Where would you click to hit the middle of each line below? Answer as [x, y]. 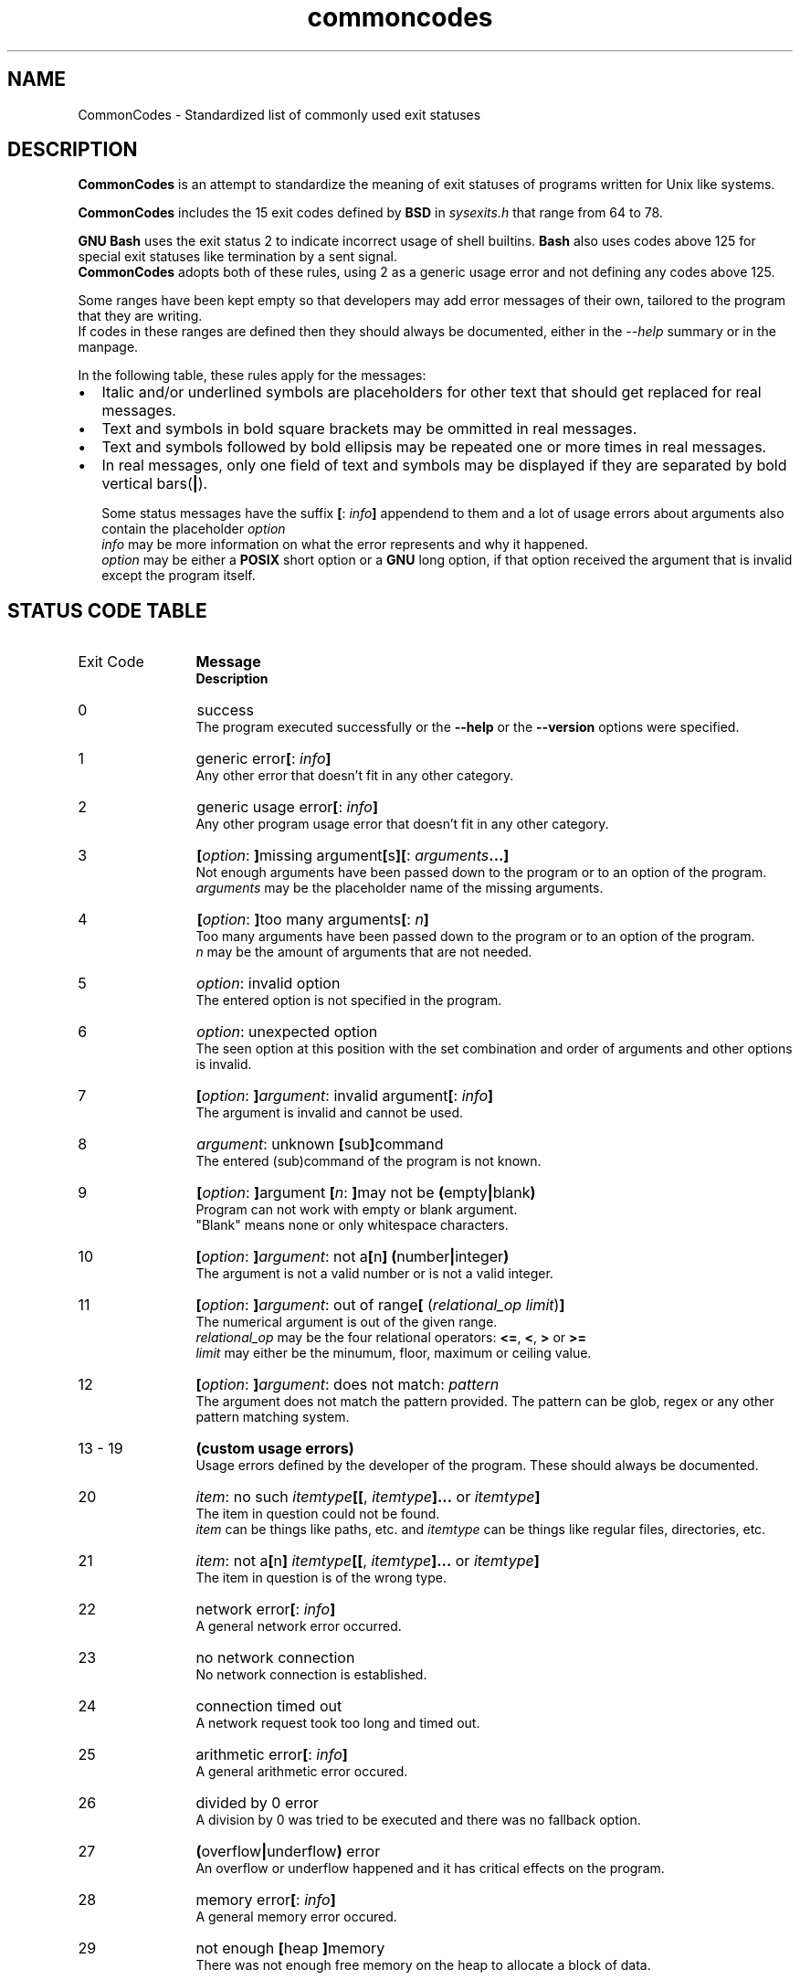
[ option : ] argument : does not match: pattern [347, 1385]
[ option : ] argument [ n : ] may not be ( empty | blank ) [366, 1193]
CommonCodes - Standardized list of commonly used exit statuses [279, 114]
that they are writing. [140, 316]
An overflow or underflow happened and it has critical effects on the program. [430, 1869]
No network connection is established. [311, 1675]
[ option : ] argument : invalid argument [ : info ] [345, 1096]
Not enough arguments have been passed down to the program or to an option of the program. [481, 873]
